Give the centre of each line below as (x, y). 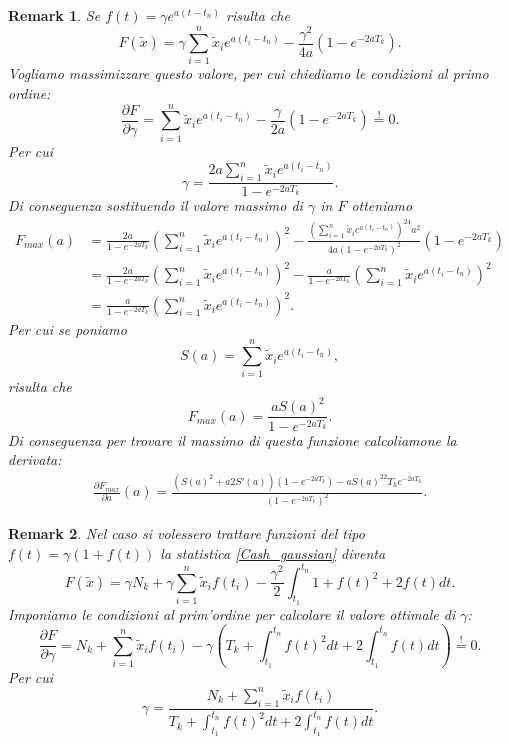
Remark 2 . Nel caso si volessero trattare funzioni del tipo (186, 532)
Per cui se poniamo (67, 328)
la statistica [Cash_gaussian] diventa (273, 552)
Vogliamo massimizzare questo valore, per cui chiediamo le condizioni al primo (248, 73)
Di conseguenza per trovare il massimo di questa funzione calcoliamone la (232, 439)
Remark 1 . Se (54, 15)
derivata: (35, 459)
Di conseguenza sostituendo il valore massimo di (155, 205)
